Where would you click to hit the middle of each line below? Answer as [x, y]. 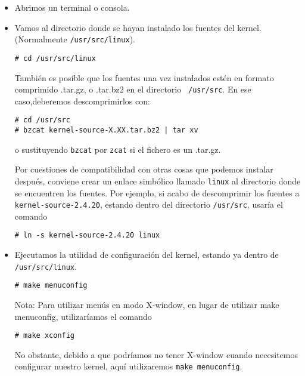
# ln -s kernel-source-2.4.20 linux [87, 235]
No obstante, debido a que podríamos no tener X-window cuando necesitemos [156, 354]
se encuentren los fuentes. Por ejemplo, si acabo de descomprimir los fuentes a [157, 192]
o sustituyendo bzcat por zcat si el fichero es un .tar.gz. [118, 149]
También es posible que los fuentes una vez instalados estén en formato [144, 77]
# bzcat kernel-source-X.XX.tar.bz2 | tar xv [106, 130]
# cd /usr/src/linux [55, 58]
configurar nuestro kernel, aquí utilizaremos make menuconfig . [128, 366]
